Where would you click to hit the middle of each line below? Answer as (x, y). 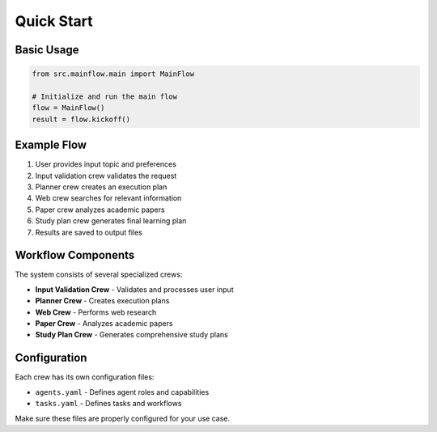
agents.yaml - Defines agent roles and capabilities (122, 392)
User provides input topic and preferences (106, 164)
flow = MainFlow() (68, 108)
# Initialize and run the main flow (105, 96)
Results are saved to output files (89, 232)
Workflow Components (75, 255)
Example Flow (51, 145)
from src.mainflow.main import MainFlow (113, 74)
